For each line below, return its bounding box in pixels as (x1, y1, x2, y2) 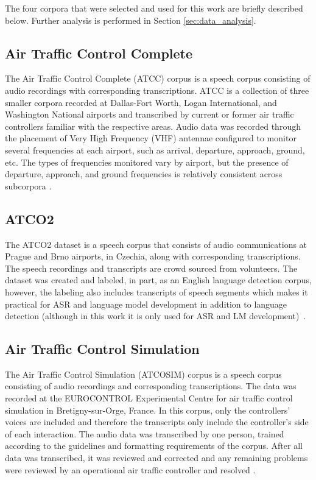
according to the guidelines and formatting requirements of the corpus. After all (5, 439, 303, 452)
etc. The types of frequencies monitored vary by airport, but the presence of (5, 155, 289, 168)
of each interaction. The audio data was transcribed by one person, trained (5, 427, 284, 440)
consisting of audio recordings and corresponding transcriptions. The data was (5, 379, 297, 392)
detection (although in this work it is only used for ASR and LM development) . (5, 309, 306, 322)
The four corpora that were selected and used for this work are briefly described (5, 2, 303, 14)
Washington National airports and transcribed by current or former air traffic (5, 108, 294, 121)
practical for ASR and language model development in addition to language (5, 297, 287, 310)
